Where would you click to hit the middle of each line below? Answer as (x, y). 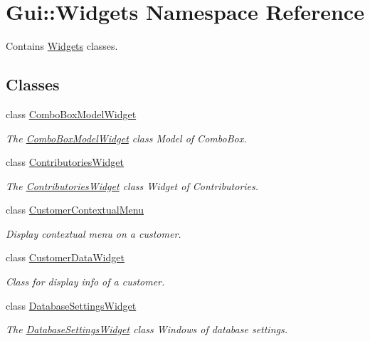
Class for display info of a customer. (85, 282)
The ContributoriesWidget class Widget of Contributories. (132, 185)
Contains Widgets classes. (62, 46)
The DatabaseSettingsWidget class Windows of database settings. (147, 329)
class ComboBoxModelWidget (71, 114)
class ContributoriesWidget (65, 162)
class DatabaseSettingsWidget (71, 305)
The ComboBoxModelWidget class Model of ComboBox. (126, 138)
